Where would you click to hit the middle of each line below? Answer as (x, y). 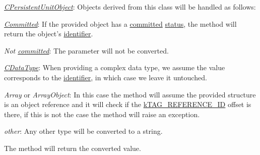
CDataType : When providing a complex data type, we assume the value (115, 67)
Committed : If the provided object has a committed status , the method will (120, 23)
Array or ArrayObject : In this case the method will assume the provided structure (130, 94)
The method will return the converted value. (73, 148)
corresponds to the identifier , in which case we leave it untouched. (106, 77)
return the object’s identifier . (49, 34)
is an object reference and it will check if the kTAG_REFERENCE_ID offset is (128, 104)
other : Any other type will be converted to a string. (83, 131)
